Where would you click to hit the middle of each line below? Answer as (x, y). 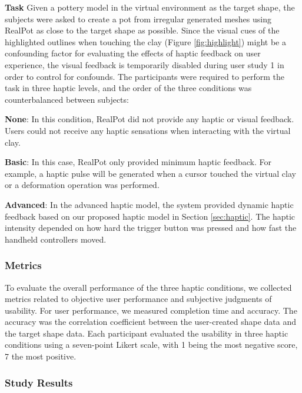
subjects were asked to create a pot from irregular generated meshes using (138, 19)
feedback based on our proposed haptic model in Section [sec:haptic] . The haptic (150, 216)
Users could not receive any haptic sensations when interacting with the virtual (148, 130)
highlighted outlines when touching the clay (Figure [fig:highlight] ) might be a (145, 41)
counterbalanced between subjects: (67, 99)
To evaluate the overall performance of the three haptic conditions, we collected (148, 287)
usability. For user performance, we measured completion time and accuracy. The (151, 310)
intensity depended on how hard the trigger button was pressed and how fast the (151, 228)
